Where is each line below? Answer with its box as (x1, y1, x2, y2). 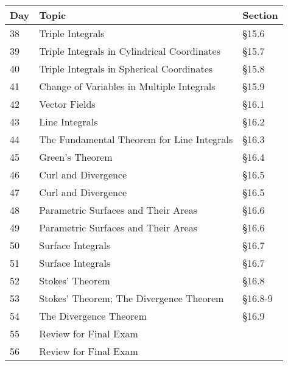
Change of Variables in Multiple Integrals (39, 79, 216, 93)
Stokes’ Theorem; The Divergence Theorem (39, 291, 224, 305)
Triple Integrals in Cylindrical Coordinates (39, 44, 220, 58)
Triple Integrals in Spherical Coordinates (39, 62, 213, 76)
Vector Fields (39, 97, 96, 111)
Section (242, 8, 278, 22)
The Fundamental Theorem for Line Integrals (39, 132, 233, 146)
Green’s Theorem (39, 150, 113, 164)
